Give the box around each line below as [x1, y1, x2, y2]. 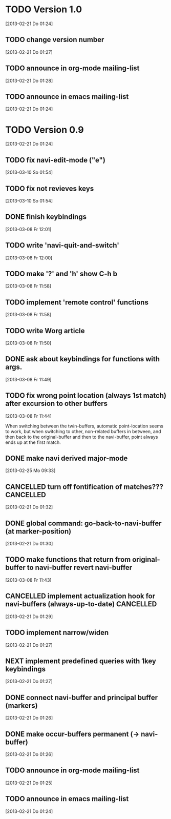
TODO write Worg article [5, 326, 85, 335]
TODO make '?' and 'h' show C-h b [5, 269, 118, 278]
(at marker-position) [5, 527, 72, 536]
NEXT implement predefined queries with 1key [5, 657, 156, 665]
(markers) [5, 701, 38, 710]
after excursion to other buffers [5, 399, 108, 408]
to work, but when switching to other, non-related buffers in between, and [5, 428, 161, 434]
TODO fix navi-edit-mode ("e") [5, 155, 106, 165]
